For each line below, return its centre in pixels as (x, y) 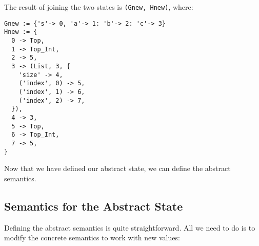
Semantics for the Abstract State (94, 206)
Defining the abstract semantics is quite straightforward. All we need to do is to (130, 227)
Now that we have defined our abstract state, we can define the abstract (117, 168)
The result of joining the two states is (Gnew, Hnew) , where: (99, 7)
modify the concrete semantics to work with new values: (92, 238)
